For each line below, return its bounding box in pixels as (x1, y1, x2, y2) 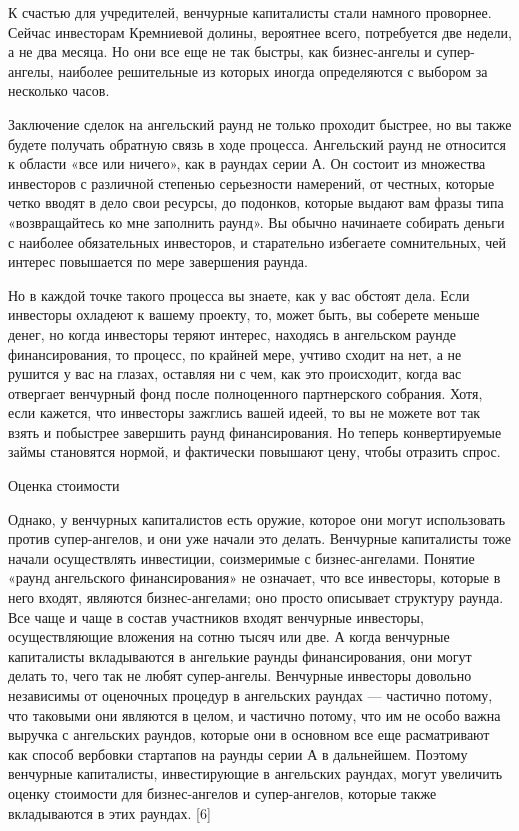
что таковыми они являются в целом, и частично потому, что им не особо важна (8, 704, 501, 725)
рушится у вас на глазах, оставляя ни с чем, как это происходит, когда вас (8, 363, 462, 384)
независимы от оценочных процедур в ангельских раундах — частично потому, (8, 685, 493, 705)
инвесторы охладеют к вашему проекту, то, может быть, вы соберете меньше (8, 304, 480, 325)
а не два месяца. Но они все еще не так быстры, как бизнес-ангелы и (8, 41, 432, 62)
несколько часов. (8, 80, 110, 101)
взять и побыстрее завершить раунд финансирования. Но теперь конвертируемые (8, 421, 502, 442)
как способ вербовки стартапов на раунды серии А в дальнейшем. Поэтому (8, 743, 468, 764)
